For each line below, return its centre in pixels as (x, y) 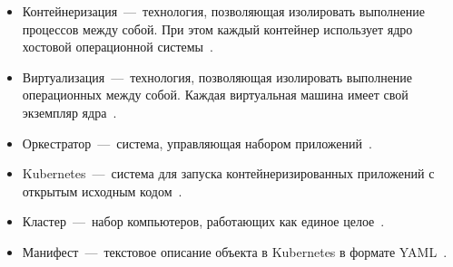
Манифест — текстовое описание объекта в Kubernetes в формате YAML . (235, 251)
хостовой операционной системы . (118, 47)
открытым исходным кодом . (102, 191)
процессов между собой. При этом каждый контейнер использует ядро (217, 29)
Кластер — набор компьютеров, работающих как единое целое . (203, 221)
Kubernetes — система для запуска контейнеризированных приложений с (228, 173)
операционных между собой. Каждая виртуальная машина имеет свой (215, 95)
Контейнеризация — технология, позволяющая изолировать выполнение (224, 11)
